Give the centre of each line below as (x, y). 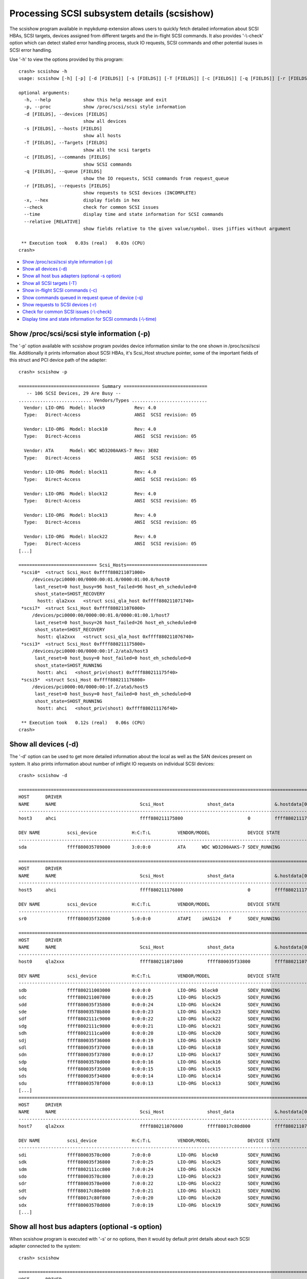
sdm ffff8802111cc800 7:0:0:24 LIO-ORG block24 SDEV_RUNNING (149, 1169)
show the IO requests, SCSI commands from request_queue (156, 179)
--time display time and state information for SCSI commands (124, 214)
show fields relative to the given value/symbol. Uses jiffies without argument (187, 229)
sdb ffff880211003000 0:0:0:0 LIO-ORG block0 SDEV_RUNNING (149, 990)
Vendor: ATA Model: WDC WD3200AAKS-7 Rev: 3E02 (91, 451)
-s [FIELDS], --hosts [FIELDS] (63, 128)
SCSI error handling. (31, 50)
